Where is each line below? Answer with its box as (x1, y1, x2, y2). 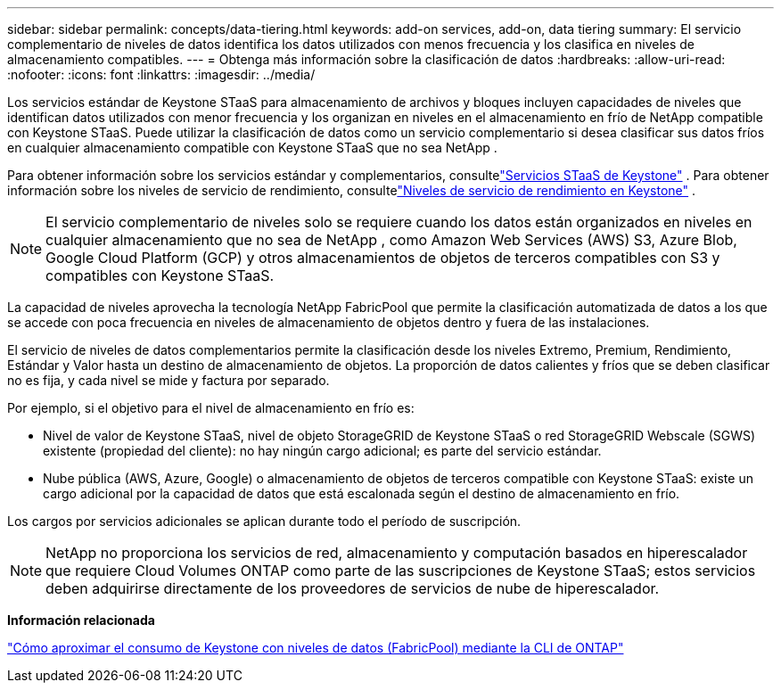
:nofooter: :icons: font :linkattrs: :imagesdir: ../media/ (7, 67, 316, 82)
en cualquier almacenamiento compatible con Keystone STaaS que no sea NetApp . (7, 140, 497, 155)
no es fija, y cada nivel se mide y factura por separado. (7, 373, 330, 388)
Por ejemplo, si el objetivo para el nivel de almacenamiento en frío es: (7, 400, 415, 415)
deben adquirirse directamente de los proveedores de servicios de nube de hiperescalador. (45, 579, 660, 597)
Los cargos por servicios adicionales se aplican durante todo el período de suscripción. (7, 513, 522, 529)
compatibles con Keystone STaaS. (45, 267, 275, 284)
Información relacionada (7, 612, 155, 628)
